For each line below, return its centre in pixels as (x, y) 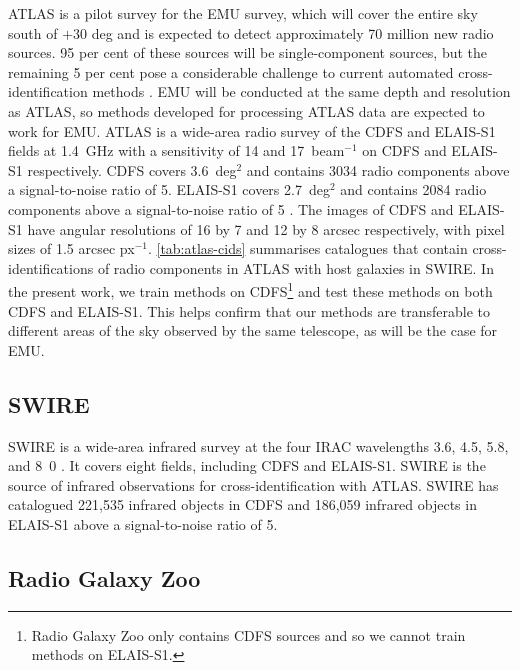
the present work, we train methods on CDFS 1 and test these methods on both (250, 289)
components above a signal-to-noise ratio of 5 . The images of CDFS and (231, 208)
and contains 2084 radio (413, 189)
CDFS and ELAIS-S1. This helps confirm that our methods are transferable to (249, 310)
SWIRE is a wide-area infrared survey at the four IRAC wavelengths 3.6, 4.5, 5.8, (258, 445)
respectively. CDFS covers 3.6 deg (132, 169)
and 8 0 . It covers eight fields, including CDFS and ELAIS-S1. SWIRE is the (247, 465)
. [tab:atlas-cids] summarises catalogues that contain (307, 248)
